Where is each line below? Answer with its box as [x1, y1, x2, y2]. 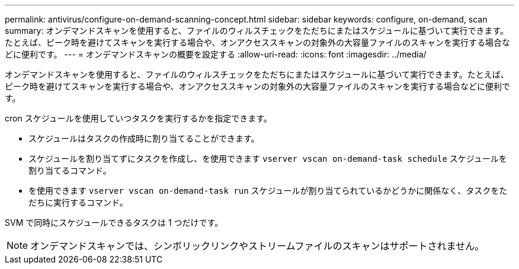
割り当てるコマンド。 [28, 165, 111, 175]
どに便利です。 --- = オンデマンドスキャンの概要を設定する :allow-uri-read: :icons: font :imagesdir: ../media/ [5, 49, 427, 59]
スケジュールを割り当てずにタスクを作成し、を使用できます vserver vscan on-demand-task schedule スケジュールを [28, 153, 507, 164]
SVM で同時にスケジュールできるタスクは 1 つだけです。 [5, 217, 223, 228]
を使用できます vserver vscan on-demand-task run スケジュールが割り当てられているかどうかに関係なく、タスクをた [28, 185, 508, 196]
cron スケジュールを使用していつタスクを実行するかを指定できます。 [5, 113, 272, 123]
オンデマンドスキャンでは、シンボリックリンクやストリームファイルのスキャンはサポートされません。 [30, 240, 485, 252]
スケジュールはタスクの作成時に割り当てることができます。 [28, 133, 259, 143]
